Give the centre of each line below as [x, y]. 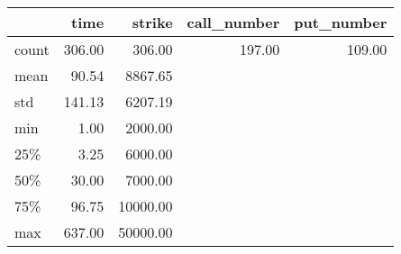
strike [152, 22]
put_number [341, 22]
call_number [233, 22]
